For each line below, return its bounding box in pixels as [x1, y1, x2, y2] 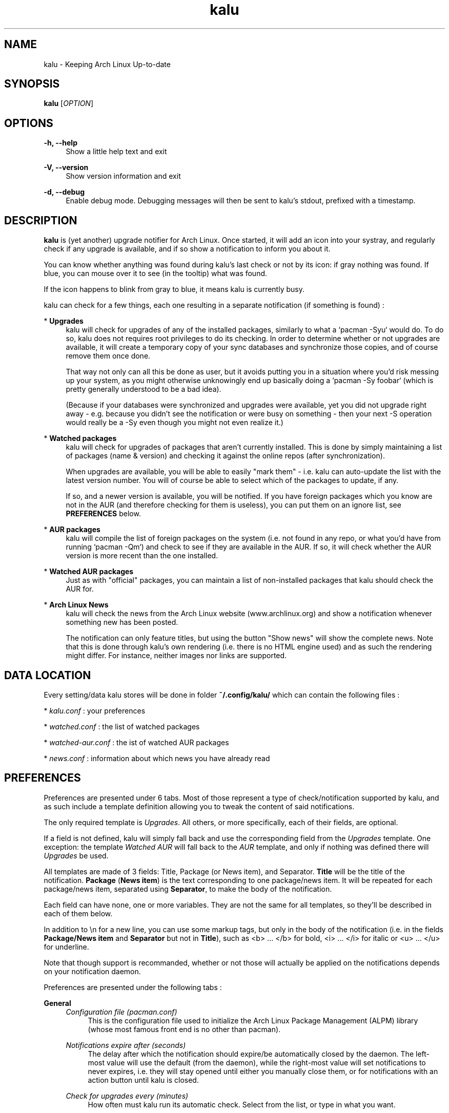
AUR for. [66, 584, 94, 594]
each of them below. [44, 909, 113, 918]
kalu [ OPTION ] [44, 99, 94, 108]
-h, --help [44, 138, 77, 148]
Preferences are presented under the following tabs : [44, 982, 222, 992]
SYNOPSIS [4, 77, 60, 91]
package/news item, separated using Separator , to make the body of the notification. [44, 884, 332, 893]
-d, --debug [44, 187, 85, 197]
